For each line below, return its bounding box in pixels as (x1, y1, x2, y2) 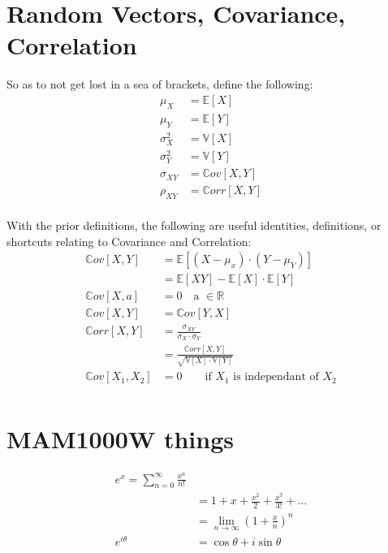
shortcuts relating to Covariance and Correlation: (6, 232, 252, 249)
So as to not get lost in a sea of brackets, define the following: (6, 76, 313, 93)
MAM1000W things (6, 421, 234, 455)
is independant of (233, 371, 319, 383)
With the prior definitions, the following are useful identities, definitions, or (6, 216, 382, 233)
